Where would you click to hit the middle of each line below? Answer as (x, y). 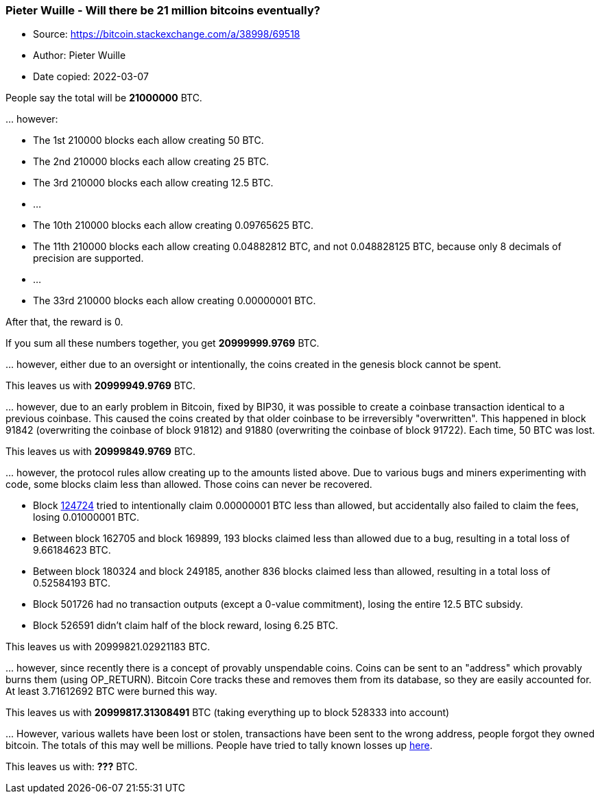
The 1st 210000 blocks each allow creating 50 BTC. (148, 140)
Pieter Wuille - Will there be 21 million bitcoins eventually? (163, 10)
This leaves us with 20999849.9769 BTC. (101, 452)
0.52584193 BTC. (72, 583)
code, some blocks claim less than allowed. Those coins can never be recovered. (189, 484)
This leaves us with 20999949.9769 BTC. (101, 386)
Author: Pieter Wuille (80, 56)
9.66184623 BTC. (72, 550)
